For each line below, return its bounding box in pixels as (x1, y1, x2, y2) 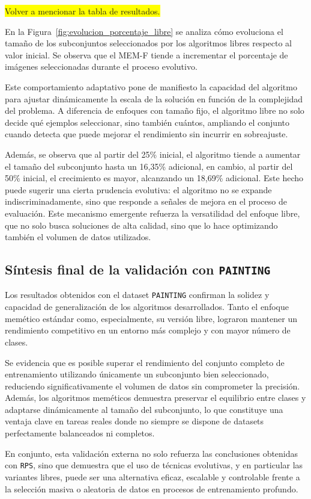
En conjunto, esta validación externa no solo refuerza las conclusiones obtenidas (5, 447, 298, 459)
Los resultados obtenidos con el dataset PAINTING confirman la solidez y (5, 288, 270, 301)
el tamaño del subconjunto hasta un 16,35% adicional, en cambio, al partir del (5, 160, 293, 172)
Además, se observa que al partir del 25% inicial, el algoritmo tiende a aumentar (5, 147, 301, 160)
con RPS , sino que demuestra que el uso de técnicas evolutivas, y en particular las (5, 459, 303, 471)
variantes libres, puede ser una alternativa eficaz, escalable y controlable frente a (5, 470, 300, 483)
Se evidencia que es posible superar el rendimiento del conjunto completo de (5, 356, 285, 368)
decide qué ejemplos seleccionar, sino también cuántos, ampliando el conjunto (5, 116, 289, 128)
